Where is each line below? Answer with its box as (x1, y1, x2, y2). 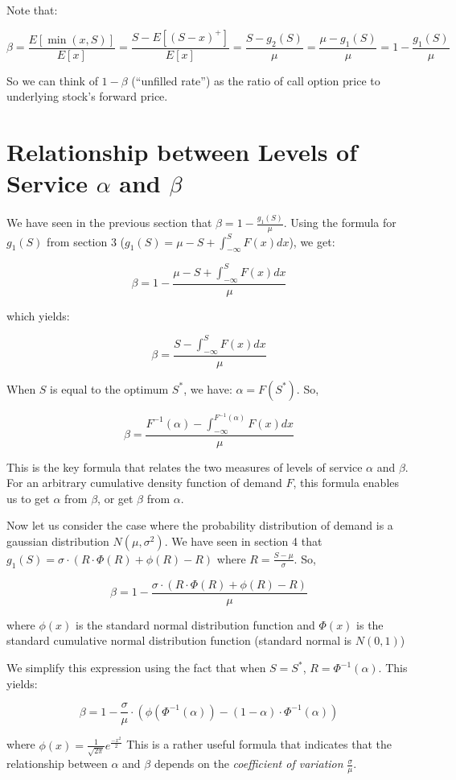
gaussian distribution (6, 532, 109, 549)
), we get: (289, 233, 335, 250)
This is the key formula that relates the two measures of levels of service (6, 458, 363, 475)
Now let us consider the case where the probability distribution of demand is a (6, 517, 393, 534)
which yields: (6, 307, 70, 324)
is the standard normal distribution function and (75, 616, 315, 633)
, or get (97, 489, 134, 506)
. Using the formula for (283, 214, 396, 231)
